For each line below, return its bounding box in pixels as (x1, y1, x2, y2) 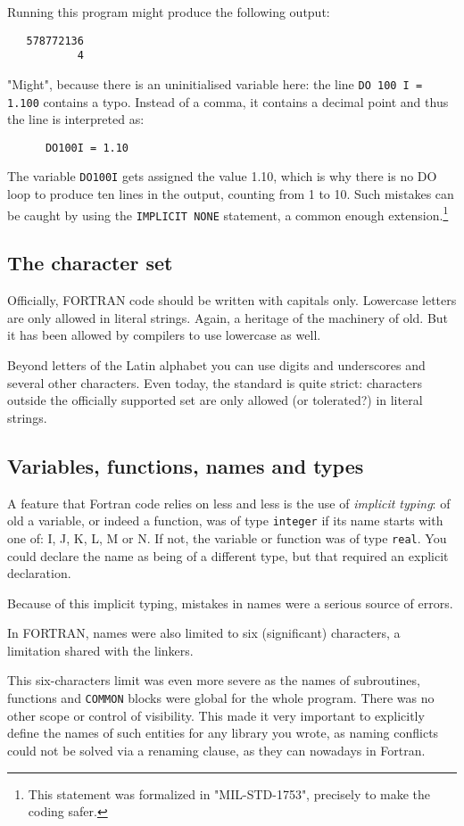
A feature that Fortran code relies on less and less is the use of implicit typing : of (7, 493, 451, 512)
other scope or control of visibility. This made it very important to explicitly (7, 706, 425, 724)
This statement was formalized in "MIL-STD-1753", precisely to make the (28, 784, 431, 803)
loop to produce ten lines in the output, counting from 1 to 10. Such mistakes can (7, 185, 454, 203)
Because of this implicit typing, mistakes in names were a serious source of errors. (7, 593, 453, 612)
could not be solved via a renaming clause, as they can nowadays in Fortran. (7, 740, 426, 759)
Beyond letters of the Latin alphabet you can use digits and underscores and (7, 356, 426, 375)
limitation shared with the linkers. (7, 640, 194, 659)
